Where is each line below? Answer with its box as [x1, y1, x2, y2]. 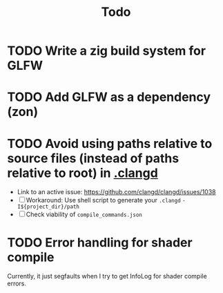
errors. [7, 279, 26, 287]
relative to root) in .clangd [7, 165, 159, 180]
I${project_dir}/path [17, 203, 79, 211]
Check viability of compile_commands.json [26, 210, 143, 218]
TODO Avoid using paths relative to [7, 135, 213, 151]
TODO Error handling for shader [7, 234, 193, 250]
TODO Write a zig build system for [7, 43, 206, 59]
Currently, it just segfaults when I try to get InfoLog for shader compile [7, 272, 207, 281]
